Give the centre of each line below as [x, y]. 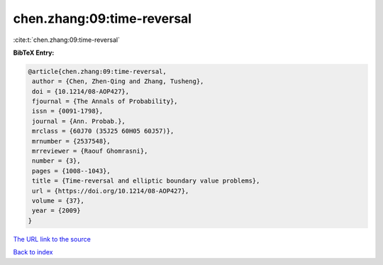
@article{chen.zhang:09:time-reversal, [97, 71]
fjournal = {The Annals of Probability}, [105, 102]
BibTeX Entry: [34, 53]
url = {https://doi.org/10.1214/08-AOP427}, [111, 191]
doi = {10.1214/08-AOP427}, [81, 91]
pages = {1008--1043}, [72, 171]
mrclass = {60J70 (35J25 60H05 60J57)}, [103, 131]
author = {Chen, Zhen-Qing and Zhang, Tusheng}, [118, 81]
